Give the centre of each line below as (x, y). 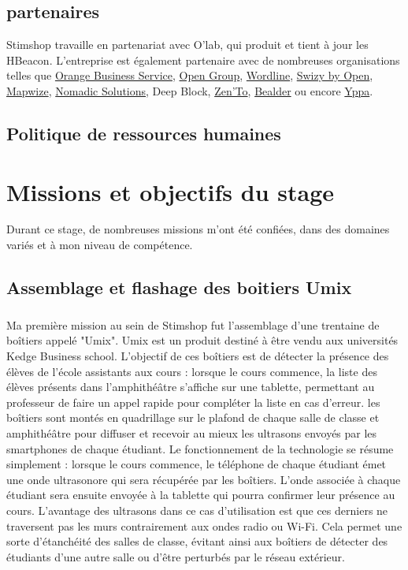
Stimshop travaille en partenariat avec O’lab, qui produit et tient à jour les (187, 45)
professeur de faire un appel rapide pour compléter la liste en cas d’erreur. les (193, 402)
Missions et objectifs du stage (171, 191)
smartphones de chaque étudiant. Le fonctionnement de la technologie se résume (200, 448)
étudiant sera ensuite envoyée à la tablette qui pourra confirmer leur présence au (201, 495)
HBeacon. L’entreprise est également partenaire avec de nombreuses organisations (203, 60)
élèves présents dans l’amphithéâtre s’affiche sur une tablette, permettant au (191, 387)
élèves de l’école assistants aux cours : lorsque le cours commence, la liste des (192, 371)
